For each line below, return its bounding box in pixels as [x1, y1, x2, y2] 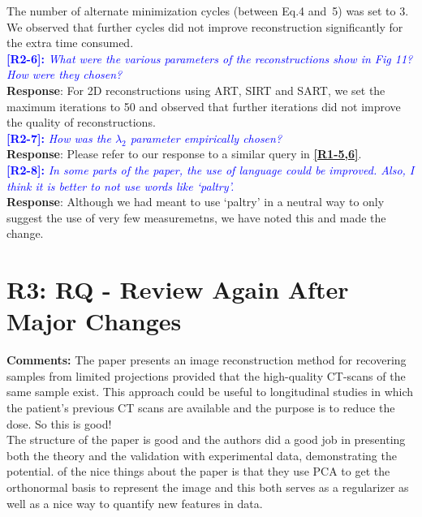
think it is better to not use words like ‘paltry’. [6, 177, 235, 194]
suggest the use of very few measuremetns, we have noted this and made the [6, 209, 386, 226]
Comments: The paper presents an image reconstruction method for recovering [6, 351, 407, 368]
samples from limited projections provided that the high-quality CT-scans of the [6, 367, 406, 384]
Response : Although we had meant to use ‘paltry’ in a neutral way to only [6, 193, 385, 210]
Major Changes [6, 304, 182, 338]
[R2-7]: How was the [6, 129, 111, 146]
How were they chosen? [6, 66, 123, 83]
